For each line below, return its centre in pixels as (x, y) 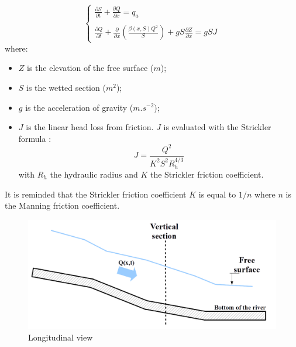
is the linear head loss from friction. (90, 127)
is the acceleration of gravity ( (79, 107)
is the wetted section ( (66, 87)
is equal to (217, 194)
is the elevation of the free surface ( (90, 68)
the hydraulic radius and (94, 174)
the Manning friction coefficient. (62, 205)
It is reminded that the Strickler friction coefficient (96, 194)
